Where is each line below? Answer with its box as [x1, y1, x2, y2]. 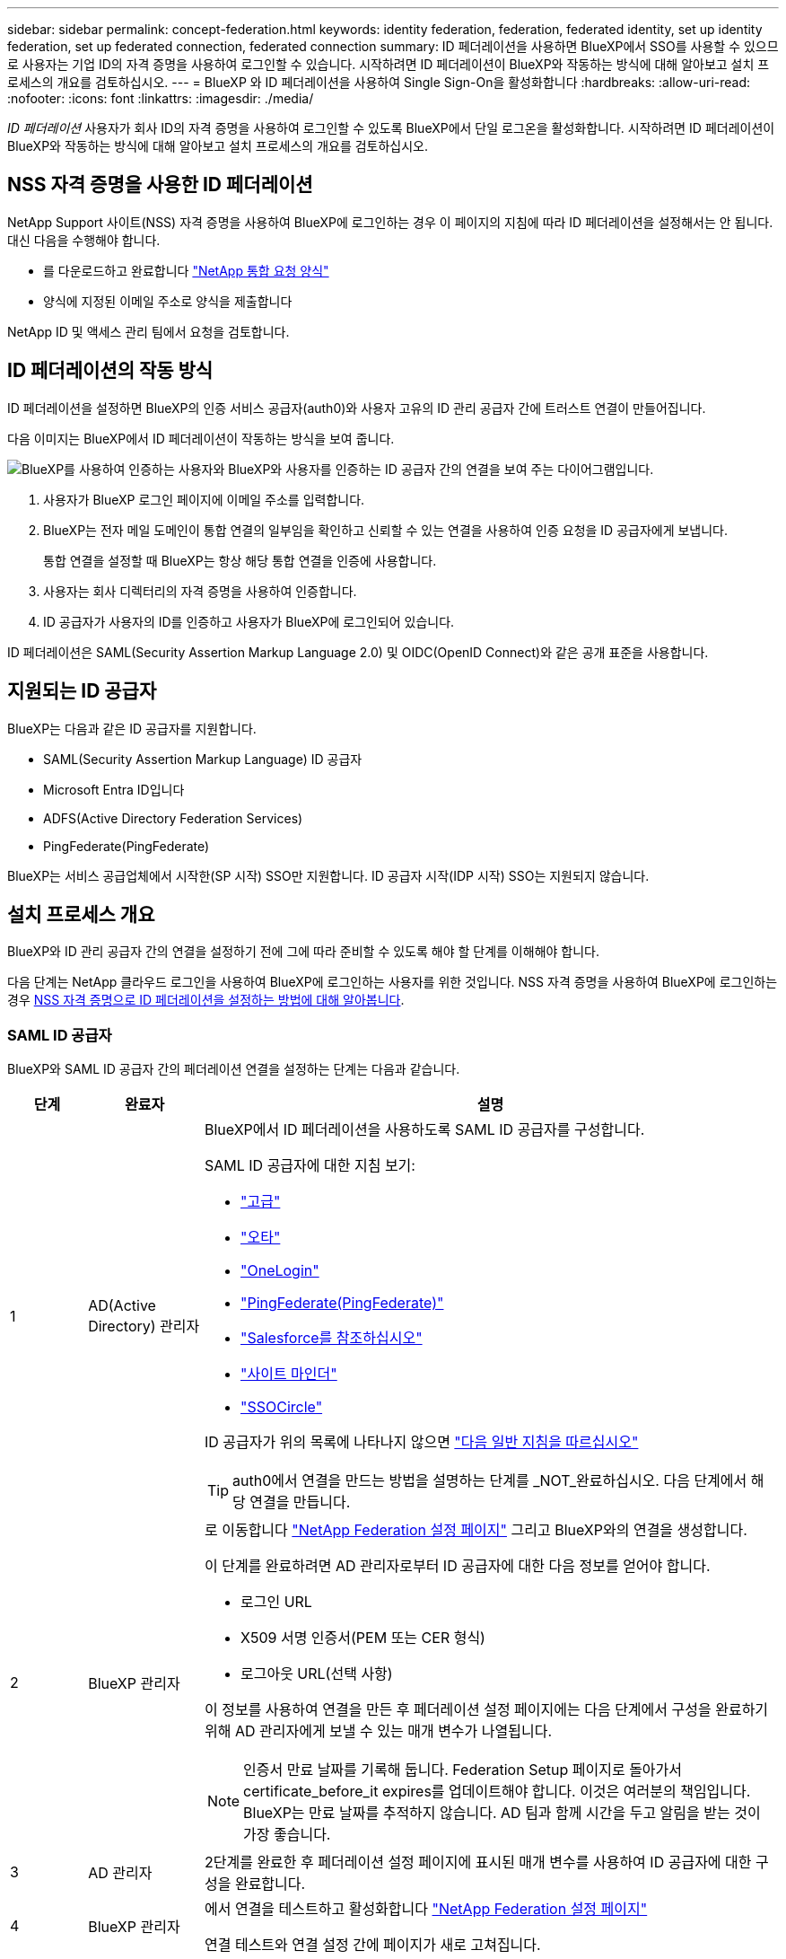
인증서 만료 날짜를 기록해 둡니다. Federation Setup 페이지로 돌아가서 [243, 1761, 683, 1779]
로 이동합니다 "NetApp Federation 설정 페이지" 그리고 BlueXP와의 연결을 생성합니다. [204, 1521, 747, 1540]
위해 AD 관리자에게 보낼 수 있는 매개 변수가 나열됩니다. [204, 1722, 553, 1741]
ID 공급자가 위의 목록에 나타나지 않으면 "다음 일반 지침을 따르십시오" [204, 1433, 639, 1452]
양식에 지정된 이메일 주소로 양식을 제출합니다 [43, 293, 293, 309]
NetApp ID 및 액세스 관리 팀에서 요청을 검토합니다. [7, 323, 290, 339]
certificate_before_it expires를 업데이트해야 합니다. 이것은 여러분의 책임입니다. [243, 1782, 751, 1801]
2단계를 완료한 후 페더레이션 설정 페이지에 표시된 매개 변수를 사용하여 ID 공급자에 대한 [204, 1853, 752, 1872]
